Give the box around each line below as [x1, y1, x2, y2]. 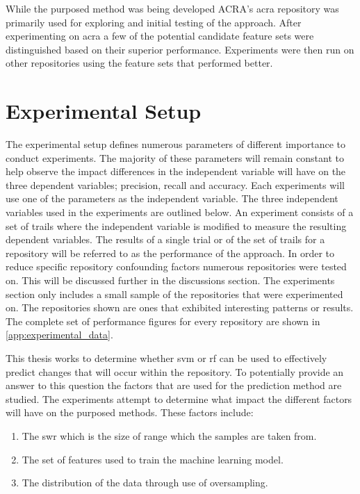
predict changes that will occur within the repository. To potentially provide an [6, 364, 344, 379]
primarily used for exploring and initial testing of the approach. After [6, 15, 302, 29]
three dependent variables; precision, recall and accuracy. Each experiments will [6, 177, 345, 192]
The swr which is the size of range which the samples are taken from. [22, 428, 317, 443]
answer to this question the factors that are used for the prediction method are [6, 378, 342, 393]
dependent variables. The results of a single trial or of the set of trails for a [6, 232, 325, 247]
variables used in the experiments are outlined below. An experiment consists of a [6, 205, 354, 220]
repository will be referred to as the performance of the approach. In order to [6, 245, 335, 260]
